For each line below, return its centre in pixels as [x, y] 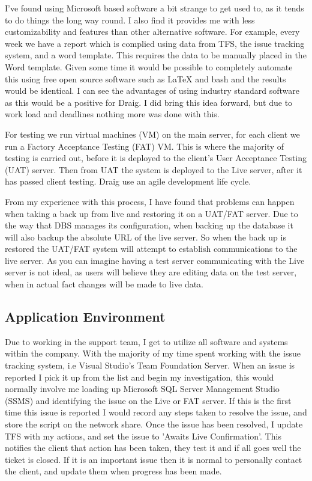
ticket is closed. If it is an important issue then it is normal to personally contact [154, 459]
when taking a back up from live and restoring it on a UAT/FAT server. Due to [151, 213]
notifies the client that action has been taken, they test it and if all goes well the [153, 448]
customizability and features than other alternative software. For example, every [152, 32]
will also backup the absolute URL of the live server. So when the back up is [145, 237]
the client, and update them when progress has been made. [113, 471]
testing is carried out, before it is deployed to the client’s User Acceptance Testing [156, 158]
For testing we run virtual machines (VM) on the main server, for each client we [152, 134]
